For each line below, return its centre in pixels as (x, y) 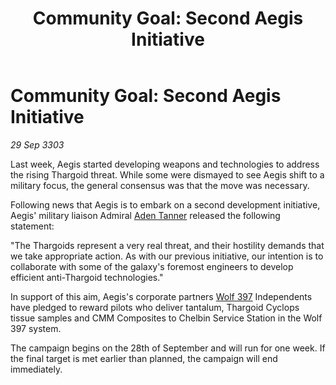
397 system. (36, 328)
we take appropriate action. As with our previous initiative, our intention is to (167, 256)
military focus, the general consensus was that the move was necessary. (160, 185)
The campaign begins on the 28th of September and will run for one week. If (168, 348)
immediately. (36, 369)
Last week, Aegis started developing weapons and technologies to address (165, 164)
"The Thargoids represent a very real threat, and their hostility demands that (167, 245)
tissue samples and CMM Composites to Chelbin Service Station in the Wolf (166, 318)
